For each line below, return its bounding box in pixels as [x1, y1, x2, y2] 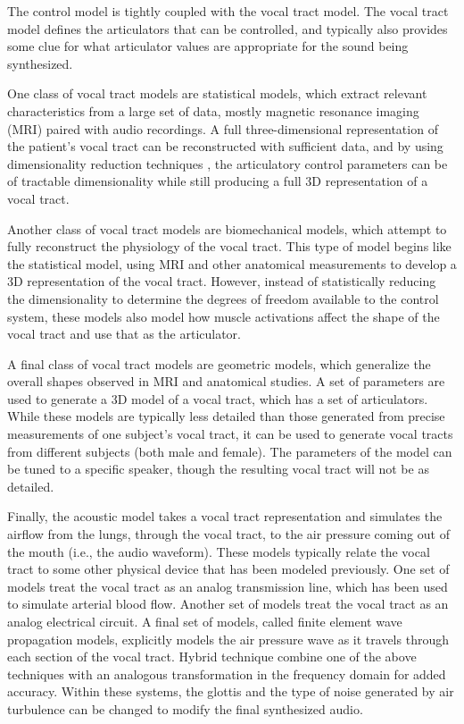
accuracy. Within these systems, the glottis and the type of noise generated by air [7, 682, 454, 701]
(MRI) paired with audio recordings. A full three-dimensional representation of [7, 119, 438, 138]
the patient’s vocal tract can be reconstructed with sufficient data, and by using [7, 137, 443, 156]
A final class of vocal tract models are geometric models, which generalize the [7, 354, 431, 373]
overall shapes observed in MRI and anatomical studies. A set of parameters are [7, 372, 445, 391]
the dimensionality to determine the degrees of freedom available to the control [7, 289, 439, 307]
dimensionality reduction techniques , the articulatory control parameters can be [7, 154, 448, 173]
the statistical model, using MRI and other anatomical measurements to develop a [7, 254, 457, 273]
